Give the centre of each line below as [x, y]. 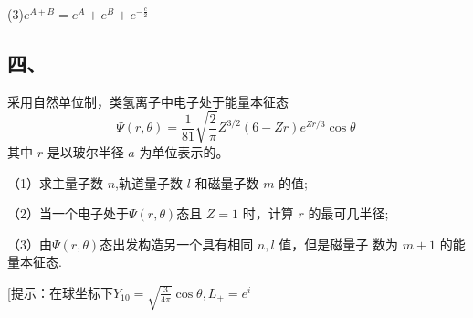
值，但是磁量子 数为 [339, 244]
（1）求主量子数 [55, 182]
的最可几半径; [348, 213]
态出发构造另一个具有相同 [177, 244]
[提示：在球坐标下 [60, 292]
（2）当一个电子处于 [68, 213]
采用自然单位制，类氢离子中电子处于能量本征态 [148, 101]
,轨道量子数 [149, 182]
